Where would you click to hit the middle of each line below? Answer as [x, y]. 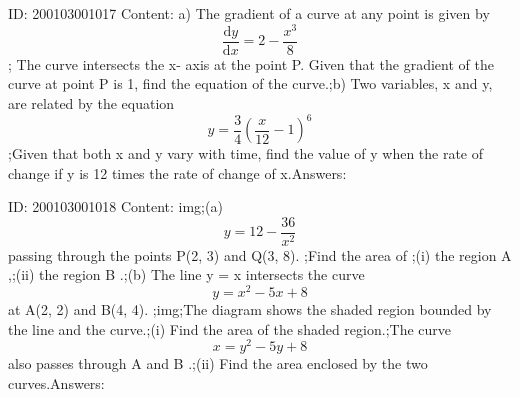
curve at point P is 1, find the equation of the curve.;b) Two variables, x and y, [250, 83]
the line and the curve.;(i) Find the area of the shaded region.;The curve [230, 328]
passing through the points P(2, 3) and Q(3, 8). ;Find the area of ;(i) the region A [260, 254]
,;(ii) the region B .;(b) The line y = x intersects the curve [186, 274]
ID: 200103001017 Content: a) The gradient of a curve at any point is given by [249, 13]
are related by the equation [91, 102]
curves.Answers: [56, 382]
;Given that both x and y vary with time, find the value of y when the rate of [246, 153]
